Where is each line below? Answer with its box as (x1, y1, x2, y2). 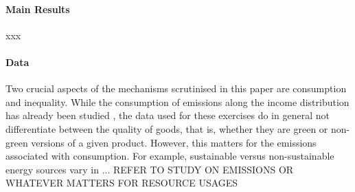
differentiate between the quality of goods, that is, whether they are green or (5, 121, 328, 136)
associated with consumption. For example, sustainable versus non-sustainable (5, 149, 334, 163)
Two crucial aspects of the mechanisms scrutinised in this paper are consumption (5, 81, 347, 96)
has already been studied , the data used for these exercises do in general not (5, 108, 330, 122)
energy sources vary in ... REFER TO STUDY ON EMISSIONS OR (5, 162, 294, 176)
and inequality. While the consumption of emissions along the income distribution (5, 94, 350, 109)
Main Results (5, 1, 70, 16)
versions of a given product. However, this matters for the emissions (31, 135, 317, 149)
